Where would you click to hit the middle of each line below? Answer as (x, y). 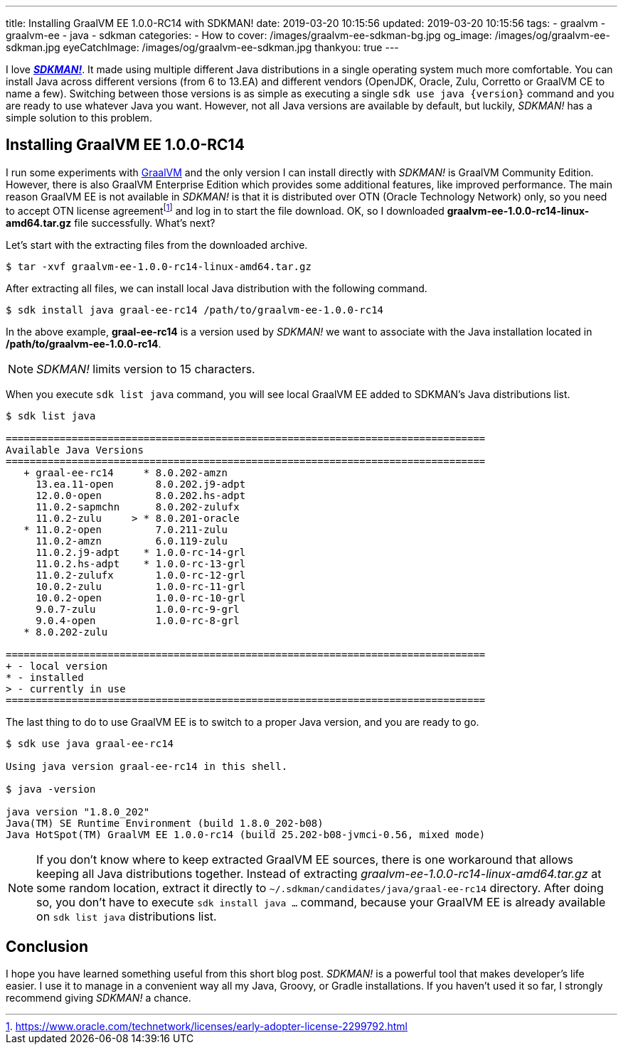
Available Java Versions (75, 450)
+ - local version (57, 666)
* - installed (45, 677)
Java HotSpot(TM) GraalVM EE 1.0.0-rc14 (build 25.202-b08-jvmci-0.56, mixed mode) (246, 834)
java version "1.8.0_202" (78, 811)
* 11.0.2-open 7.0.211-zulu (126, 529)
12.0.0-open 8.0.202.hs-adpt (141, 495)
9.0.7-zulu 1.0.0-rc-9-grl (138, 609)
